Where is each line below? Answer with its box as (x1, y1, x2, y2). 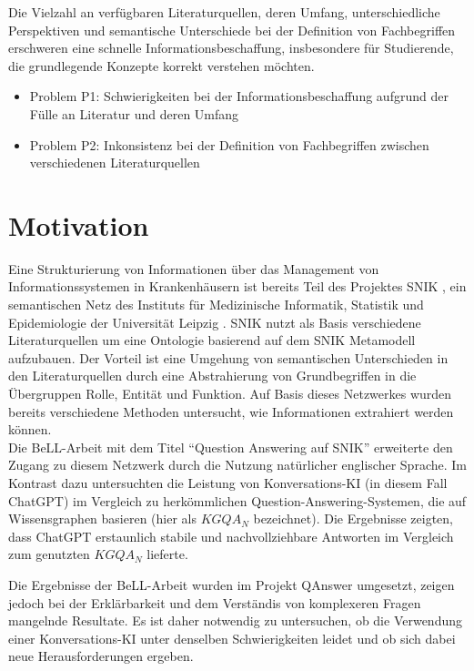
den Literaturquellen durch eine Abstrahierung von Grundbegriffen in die (8, 366, 417, 385)
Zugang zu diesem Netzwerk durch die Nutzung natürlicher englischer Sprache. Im (8, 455, 467, 474)
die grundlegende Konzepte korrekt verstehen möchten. (8, 56, 315, 75)
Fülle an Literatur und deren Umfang (29, 104, 239, 123)
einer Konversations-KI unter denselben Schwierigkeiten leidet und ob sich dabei (8, 628, 456, 647)
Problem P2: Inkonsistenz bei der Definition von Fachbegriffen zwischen (29, 135, 429, 154)
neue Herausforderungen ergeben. (8, 646, 194, 666)
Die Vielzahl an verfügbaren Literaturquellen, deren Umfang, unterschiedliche (8, 3, 440, 21)
